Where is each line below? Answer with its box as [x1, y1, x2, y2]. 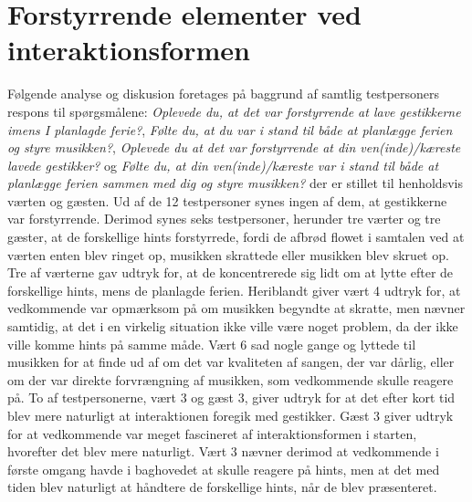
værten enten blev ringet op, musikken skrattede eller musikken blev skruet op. [7, 245, 449, 264]
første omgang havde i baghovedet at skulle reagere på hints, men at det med [7, 459, 440, 478]
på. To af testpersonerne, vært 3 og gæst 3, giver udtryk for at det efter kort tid [7, 388, 456, 407]
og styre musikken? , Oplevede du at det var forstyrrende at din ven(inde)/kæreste [7, 138, 461, 157]
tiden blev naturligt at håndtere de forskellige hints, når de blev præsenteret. [7, 477, 437, 497]
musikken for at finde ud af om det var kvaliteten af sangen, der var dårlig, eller [7, 352, 455, 371]
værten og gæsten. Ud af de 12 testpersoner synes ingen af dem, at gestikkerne [7, 191, 447, 210]
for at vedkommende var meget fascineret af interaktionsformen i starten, [7, 424, 417, 443]
